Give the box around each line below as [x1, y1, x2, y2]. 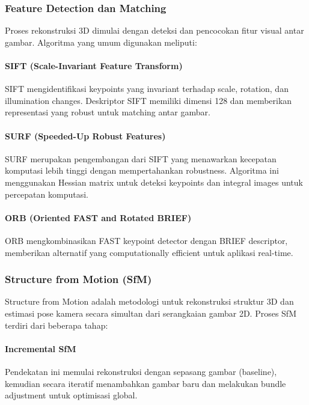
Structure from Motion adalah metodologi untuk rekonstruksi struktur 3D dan [5, 295, 294, 308]
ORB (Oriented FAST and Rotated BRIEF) [5, 211, 192, 224]
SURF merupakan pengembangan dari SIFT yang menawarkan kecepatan [5, 152, 277, 165]
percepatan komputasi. [5, 187, 88, 200]
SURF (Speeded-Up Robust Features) [5, 129, 166, 142]
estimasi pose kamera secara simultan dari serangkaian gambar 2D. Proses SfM [5, 306, 296, 319]
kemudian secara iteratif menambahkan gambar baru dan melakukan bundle [5, 377, 286, 389]
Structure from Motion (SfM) [5, 272, 152, 287]
